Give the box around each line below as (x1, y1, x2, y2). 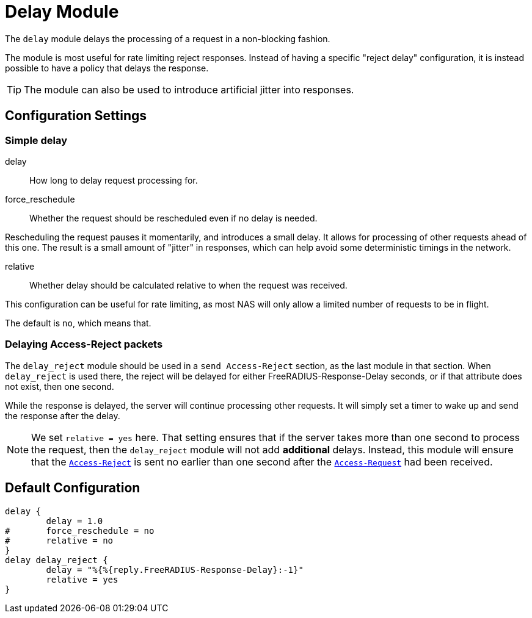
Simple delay (5, 134, 67, 146)
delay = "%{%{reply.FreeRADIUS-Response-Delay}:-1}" (46, 564, 304, 575)
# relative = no (5, 535, 114, 545)
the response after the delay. (5, 410, 120, 421)
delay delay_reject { (5, 555, 108, 565)
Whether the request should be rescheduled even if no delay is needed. (29, 212, 318, 223)
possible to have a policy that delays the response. (5, 62, 209, 73)
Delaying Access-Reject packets (5, 338, 163, 351)
